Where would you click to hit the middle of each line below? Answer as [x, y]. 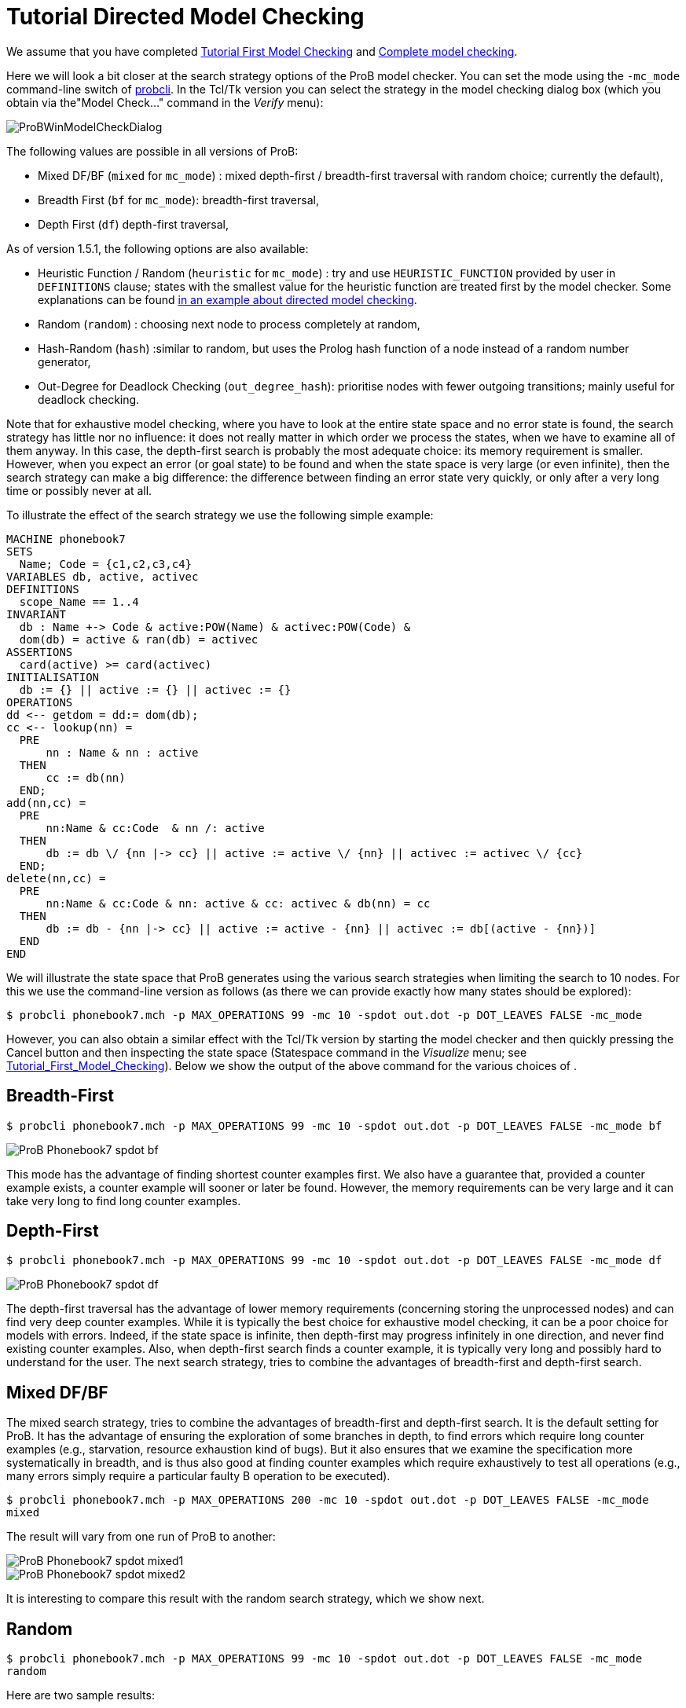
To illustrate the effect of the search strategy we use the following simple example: [220, 515]
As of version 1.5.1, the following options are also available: [158, 248]
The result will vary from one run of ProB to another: [141, 1537]
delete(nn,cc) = [56, 878]
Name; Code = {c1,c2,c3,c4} [106, 564]
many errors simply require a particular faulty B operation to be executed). [198, 1476]
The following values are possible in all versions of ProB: [152, 151]
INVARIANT [36, 614]
